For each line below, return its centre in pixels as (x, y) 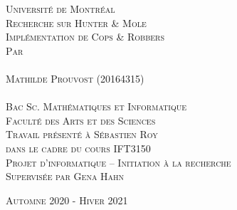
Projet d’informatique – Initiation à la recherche (118, 162)
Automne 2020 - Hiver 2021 (67, 200)
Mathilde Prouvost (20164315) (75, 78)
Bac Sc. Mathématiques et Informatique (96, 106)
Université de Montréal (60, 9)
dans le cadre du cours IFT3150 (78, 148)
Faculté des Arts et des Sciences (81, 120)
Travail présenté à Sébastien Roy (82, 134)
